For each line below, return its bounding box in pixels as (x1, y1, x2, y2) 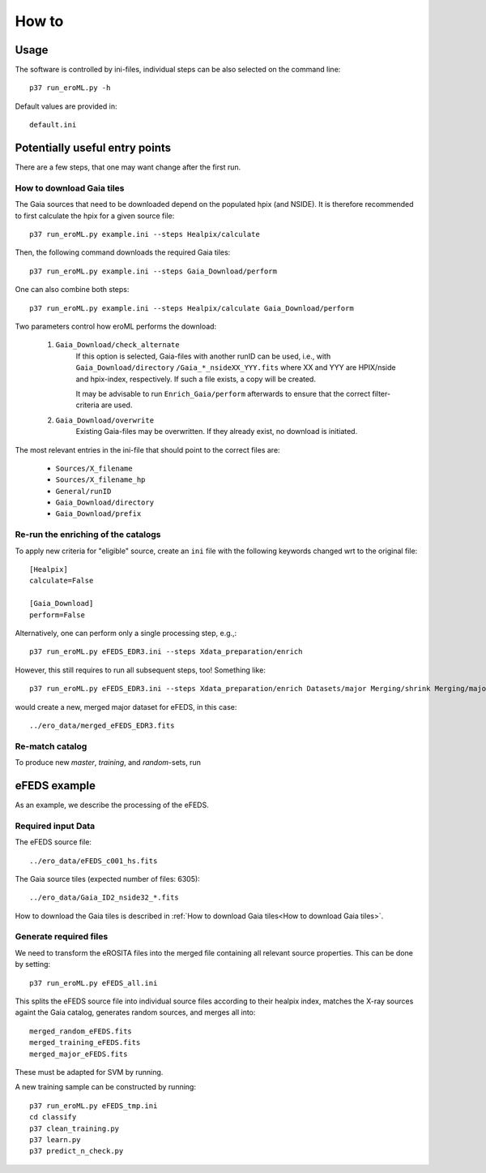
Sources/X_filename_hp (55, 475, 146, 484)
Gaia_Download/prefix (55, 509, 142, 518)
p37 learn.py (29, 1135, 81, 1144)
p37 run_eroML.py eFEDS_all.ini (29, 978, 158, 987)
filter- (372, 389, 391, 398)
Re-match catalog (15, 741, 87, 752)
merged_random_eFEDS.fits (29, 1026, 133, 1036)
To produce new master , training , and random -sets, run (15, 758, 202, 767)
